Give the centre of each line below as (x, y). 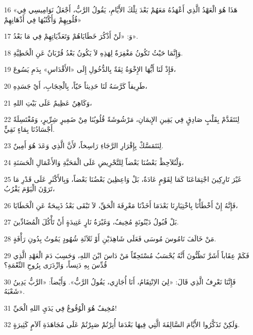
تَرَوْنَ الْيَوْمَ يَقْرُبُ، (29, 189)
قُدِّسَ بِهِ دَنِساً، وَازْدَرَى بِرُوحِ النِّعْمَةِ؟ (56, 265)
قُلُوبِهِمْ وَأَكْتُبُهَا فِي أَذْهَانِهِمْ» (43, 19)
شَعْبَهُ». (14, 291)
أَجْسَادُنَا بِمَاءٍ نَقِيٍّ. (29, 129)
